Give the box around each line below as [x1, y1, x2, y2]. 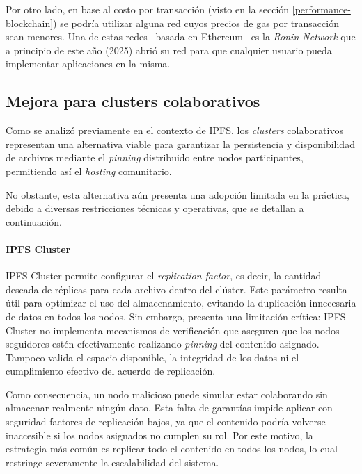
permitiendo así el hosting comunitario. [6, 163, 172, 178]
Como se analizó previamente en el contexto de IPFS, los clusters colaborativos [6, 123, 343, 138]
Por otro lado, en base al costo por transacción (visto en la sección [6, 2, 290, 16]
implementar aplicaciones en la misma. [6, 56, 171, 71]
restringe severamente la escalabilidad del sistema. [6, 455, 219, 469]
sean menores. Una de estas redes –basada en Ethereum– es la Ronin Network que [6, 29, 356, 44]
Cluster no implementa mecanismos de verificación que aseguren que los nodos [6, 322, 340, 337]
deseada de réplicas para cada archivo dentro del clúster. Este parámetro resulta [6, 281, 347, 296]
